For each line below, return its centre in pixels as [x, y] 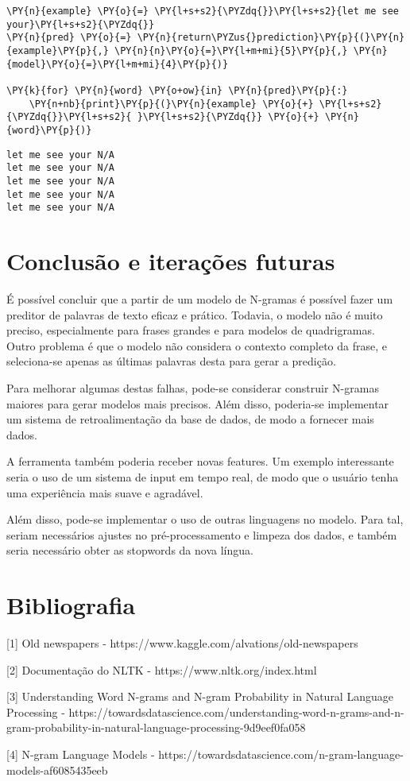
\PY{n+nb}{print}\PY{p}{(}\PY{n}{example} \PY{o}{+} [171, 104]
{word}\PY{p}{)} [49, 130]
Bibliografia [71, 605]
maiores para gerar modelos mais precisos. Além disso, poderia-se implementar [198, 403]
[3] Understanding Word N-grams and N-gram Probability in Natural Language [200, 696]
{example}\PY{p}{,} [58, 50]
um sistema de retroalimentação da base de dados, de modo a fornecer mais [190, 419]
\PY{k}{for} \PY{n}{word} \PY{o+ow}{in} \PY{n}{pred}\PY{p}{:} [177, 90]
